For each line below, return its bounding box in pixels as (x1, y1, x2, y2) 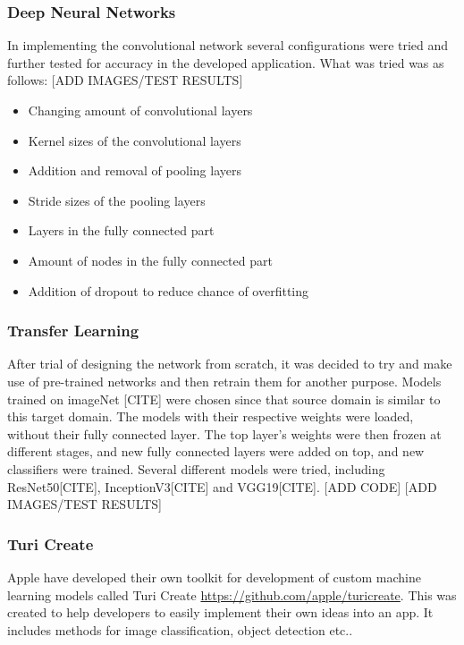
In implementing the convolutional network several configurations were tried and (7, 36, 449, 55)
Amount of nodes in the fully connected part (28, 250, 273, 269)
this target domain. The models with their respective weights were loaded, (7, 407, 414, 426)
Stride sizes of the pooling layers (28, 191, 206, 209)
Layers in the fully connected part (28, 221, 215, 240)
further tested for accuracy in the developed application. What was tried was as (7, 53, 444, 72)
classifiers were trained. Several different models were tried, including (7, 459, 385, 478)
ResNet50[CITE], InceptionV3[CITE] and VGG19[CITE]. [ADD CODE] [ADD (7, 477, 437, 496)
